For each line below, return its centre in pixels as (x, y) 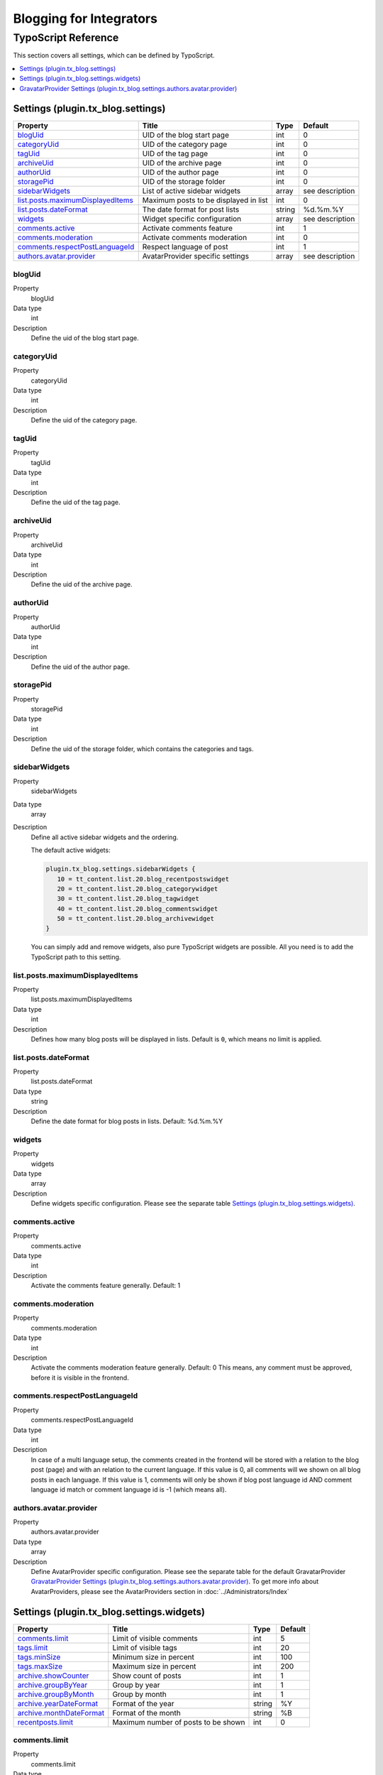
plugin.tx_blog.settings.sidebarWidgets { (121, 869)
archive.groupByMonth (56, 1694)
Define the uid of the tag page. (76, 502)
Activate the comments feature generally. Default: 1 (106, 1286)
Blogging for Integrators (85, 18)
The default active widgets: (71, 850)
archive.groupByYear (52, 1685)
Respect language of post (185, 247)
